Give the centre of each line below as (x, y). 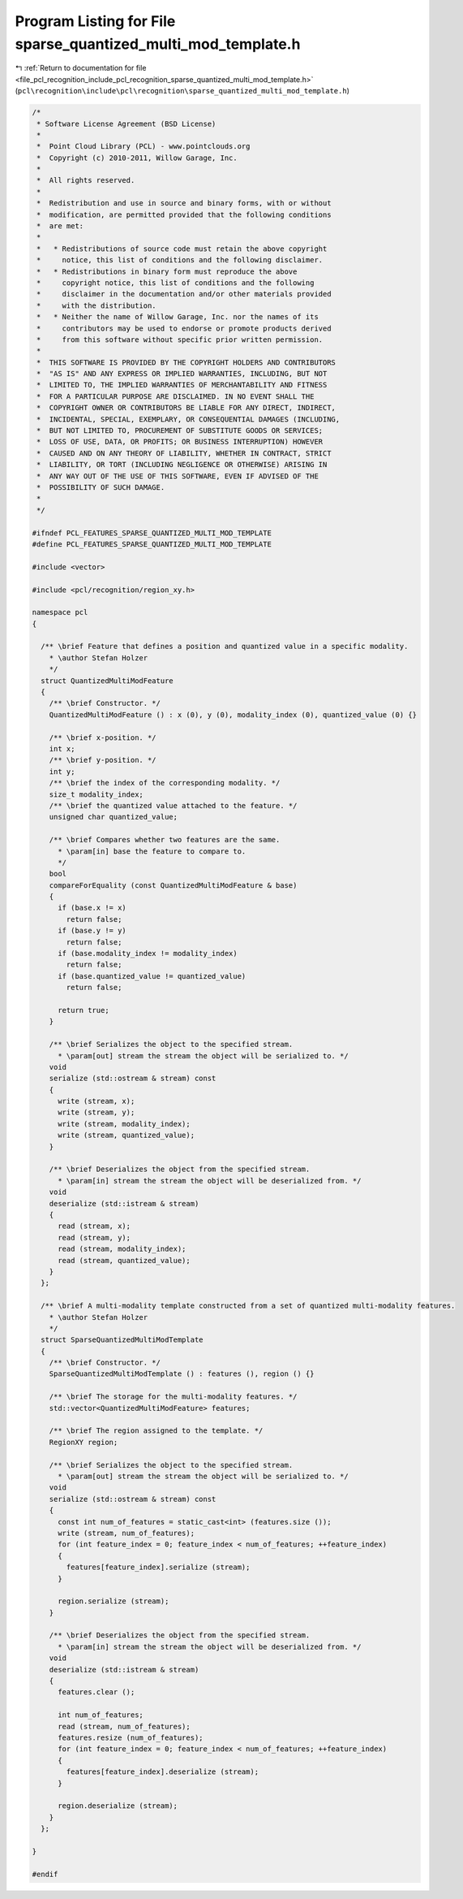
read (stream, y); (94, 1237)
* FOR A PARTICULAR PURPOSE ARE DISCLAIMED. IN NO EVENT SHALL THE (176, 396)
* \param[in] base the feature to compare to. (152, 851)
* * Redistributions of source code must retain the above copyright (182, 249)
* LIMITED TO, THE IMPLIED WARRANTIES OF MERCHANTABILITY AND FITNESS (182, 385)
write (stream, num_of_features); (126, 1533)
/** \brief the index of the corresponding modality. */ (165, 783)
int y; (62, 771)
